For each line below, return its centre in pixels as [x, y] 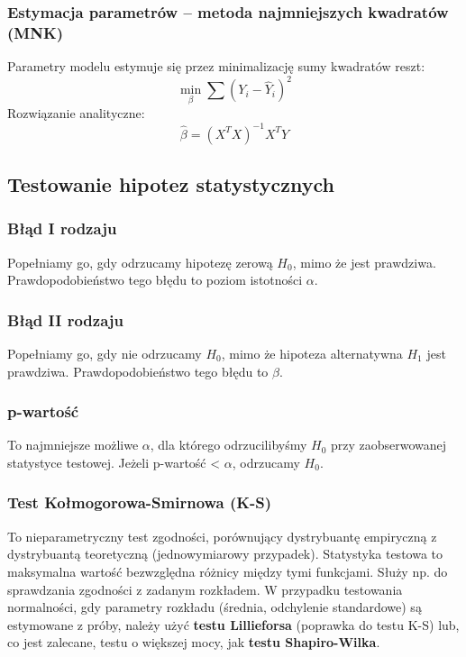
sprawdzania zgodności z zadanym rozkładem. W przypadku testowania [205, 589]
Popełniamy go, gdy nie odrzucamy [105, 353]
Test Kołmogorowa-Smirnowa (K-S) [140, 502]
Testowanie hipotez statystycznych [171, 183]
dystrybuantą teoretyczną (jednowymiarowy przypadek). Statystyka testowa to [225, 554]
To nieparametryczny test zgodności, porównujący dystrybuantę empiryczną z [222, 536]
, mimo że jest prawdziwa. [364, 262]
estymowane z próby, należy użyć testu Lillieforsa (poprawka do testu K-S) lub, [233, 624]
